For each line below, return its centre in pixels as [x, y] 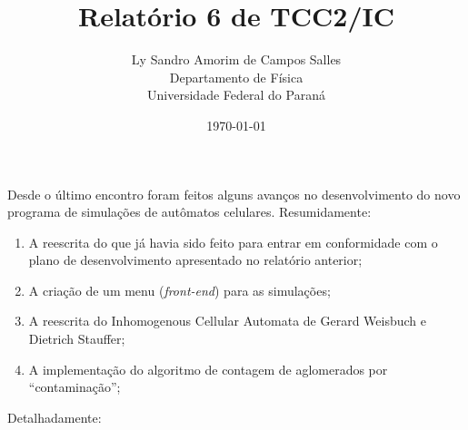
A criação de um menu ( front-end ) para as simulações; [179, 290]
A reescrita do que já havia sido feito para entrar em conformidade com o [233, 242]
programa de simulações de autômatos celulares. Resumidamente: [189, 212]
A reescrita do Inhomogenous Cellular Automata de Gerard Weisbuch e [228, 321]
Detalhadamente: [55, 417]
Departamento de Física [236, 77]
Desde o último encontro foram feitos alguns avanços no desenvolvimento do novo [234, 194]
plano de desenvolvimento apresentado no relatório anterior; [195, 260]
